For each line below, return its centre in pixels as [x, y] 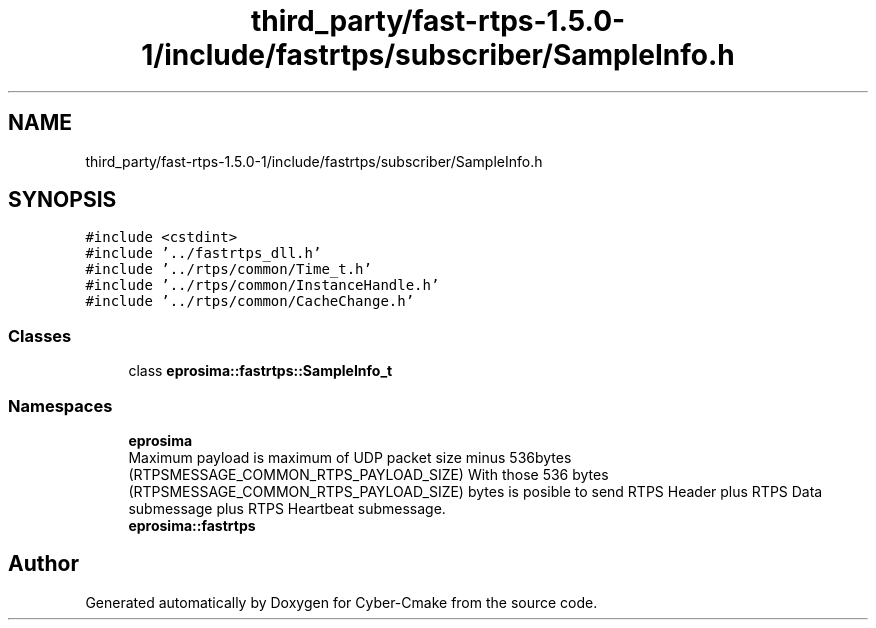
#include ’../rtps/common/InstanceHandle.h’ [262, 285]
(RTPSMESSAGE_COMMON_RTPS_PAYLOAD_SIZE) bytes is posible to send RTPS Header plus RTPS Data [475, 491]
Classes [40, 335]
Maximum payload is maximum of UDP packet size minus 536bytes [350, 457]
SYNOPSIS [62, 200]
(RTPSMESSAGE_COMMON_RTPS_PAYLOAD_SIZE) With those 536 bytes [368, 474]
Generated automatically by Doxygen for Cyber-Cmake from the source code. [341, 602]
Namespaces [60, 405]
